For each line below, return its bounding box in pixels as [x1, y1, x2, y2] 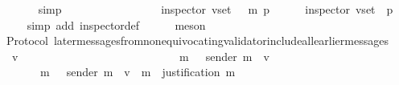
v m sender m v [11, 47, 269, 64]
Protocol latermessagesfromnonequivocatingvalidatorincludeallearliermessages [6, 32, 389, 49]
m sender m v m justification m [39, 63, 236, 80]
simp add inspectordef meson [27, 16, 206, 33]
